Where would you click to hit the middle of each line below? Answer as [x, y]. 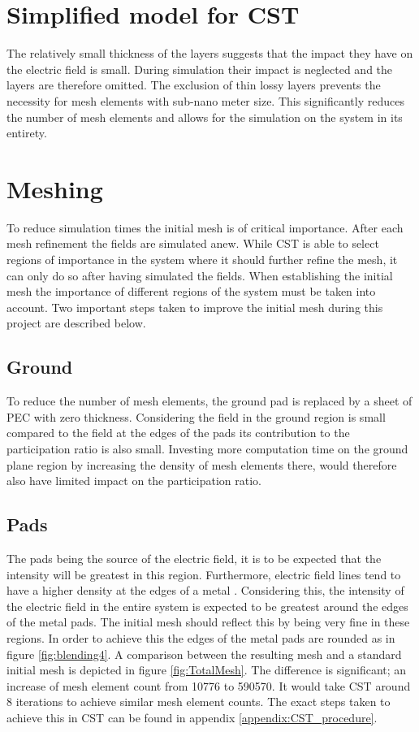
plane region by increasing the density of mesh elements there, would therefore [202, 464]
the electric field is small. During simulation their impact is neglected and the [200, 69]
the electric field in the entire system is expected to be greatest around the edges [207, 606]
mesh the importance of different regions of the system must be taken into [191, 291]
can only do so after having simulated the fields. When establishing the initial [200, 275]
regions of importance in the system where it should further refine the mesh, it [202, 259]
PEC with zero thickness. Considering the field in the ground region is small [196, 416]
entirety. [27, 133]
